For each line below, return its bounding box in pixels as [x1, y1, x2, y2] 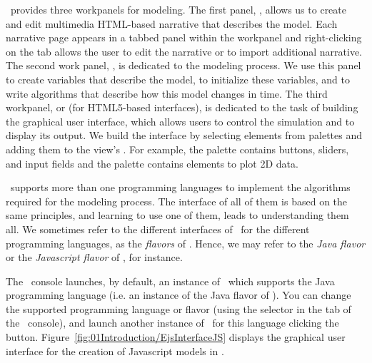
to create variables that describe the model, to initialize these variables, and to [6, 71, 350, 86]
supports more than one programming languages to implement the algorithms [10, 180, 351, 195]
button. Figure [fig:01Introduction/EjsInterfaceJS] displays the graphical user [6, 329, 346, 344]
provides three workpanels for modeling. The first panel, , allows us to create [10, 2, 346, 16]
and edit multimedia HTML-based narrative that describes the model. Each [6, 16, 338, 31]
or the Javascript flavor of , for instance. [6, 250, 183, 265]
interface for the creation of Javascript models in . [6, 343, 224, 358]
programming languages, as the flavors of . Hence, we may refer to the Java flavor [6, 235, 366, 250]
